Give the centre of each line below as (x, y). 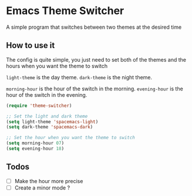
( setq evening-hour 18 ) (35, 148)
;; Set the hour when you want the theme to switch (70, 138)
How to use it (31, 45)
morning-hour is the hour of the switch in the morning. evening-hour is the (95, 89)
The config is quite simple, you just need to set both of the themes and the (96, 59)
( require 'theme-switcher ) (39, 106)
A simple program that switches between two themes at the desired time (94, 27)
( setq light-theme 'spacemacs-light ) (52, 121)
